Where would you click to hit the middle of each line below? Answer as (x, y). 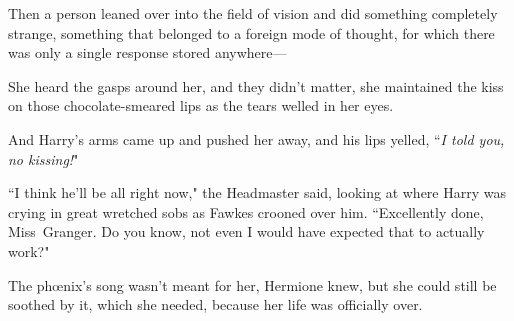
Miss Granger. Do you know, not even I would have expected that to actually (246, 231)
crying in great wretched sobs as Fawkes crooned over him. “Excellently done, (246, 211)
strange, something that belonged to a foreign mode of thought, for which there (251, 32)
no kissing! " (43, 158)
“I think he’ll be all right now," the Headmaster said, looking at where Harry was (257, 192)
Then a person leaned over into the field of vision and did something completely (253, 13)
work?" (29, 250)
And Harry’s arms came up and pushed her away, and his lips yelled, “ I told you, (256, 138)
